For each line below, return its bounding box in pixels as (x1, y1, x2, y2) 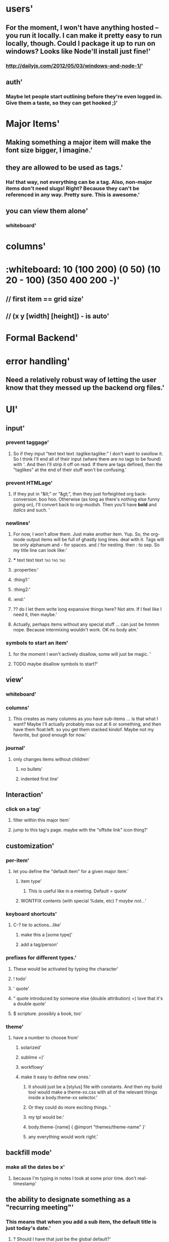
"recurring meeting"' (6, 1203, 74, 1212)
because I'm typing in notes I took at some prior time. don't (13, 1175, 137, 1181)
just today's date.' (6, 1224, 51, 1231)
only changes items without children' (13, 756, 90, 762)
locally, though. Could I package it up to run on (6, 39, 156, 48)
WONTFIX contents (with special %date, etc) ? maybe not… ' (20, 897, 147, 904)
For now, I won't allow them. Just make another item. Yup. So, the (13, 531, 150, 537)
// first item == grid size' (6, 294, 84, 303)
